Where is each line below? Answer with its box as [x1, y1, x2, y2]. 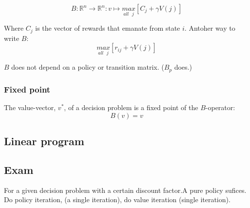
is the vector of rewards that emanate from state [35, 23, 180, 33]
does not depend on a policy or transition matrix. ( [11, 62, 164, 72]
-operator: [205, 102, 235, 113]
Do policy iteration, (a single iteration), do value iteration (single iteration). [4, 194, 231, 205]
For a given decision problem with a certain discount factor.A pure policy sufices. [4, 185, 247, 195]
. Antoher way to [184, 23, 235, 33]
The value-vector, [4, 102, 56, 113]
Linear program [4, 133, 84, 149]
